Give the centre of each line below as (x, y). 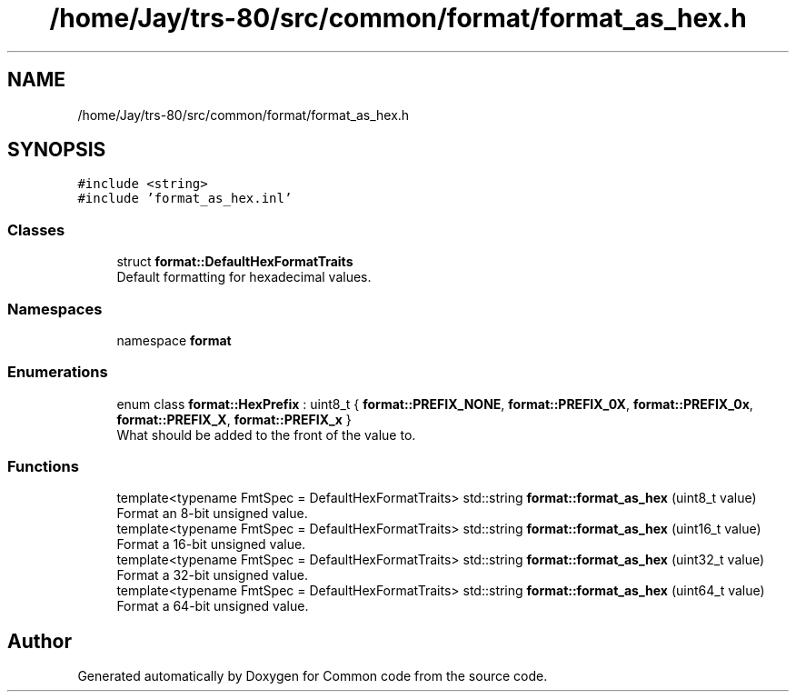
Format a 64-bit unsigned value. (213, 606)
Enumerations (58, 372)
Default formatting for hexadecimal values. (244, 277)
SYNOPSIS (57, 150)
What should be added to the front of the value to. (266, 434)
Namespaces (55, 309)
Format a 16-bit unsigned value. (211, 544)
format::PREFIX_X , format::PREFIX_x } (234, 419)
